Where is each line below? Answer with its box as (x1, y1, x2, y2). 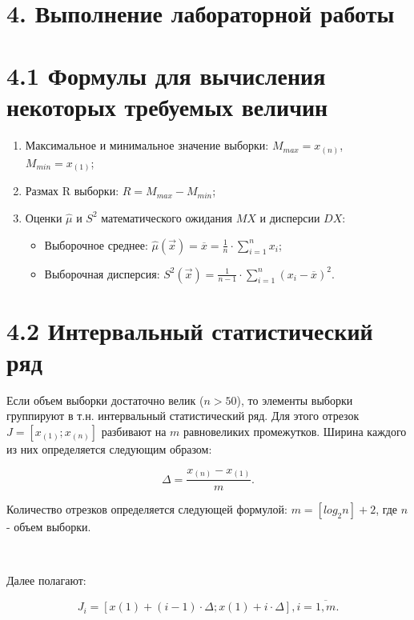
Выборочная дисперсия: (44, 265, 160, 282)
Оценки (25, 209, 62, 226)
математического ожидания (101, 209, 233, 226)
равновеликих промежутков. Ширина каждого (183, 423, 407, 439)
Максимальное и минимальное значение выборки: (25, 137, 269, 154)
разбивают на (101, 423, 167, 439)
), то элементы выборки (236, 391, 353, 408)
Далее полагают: (6, 572, 86, 589)
